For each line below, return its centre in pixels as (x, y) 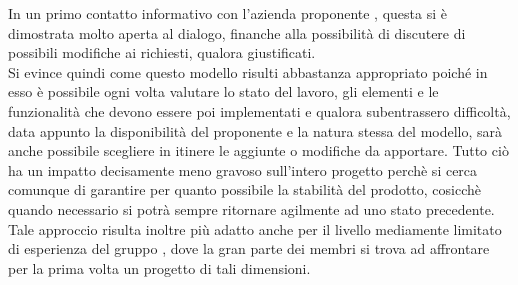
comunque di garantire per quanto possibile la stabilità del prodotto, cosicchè (244, 189)
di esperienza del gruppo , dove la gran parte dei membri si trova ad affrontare (249, 248)
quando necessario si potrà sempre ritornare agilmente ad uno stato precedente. (251, 208)
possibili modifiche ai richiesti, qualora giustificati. (162, 52)
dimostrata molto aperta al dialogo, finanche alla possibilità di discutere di (237, 32)
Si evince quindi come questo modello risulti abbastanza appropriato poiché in (248, 71)
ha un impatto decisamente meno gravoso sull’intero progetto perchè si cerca (243, 169)
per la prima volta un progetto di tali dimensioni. (159, 267)
